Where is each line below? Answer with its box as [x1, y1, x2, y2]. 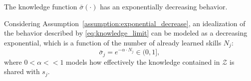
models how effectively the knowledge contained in [66, 56, 220, 67]
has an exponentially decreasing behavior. [100, 1, 228, 11]
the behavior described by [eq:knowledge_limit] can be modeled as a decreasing [4, 28, 248, 38]
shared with [4, 66, 40, 77]
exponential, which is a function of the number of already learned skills [4, 37, 222, 47]
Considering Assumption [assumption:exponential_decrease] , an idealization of [4, 18, 246, 28]
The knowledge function [4, 1, 77, 11]
